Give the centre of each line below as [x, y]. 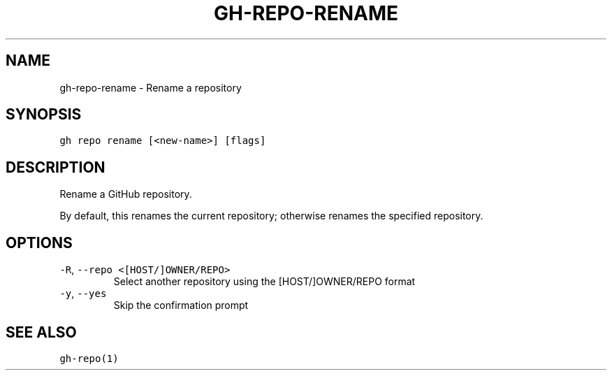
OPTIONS [39, 243]
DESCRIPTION [56, 167]
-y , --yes [83, 294]
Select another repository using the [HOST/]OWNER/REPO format [264, 282]
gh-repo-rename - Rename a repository [151, 87]
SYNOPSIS [44, 115]
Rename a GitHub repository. [126, 194]
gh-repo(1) [89, 358]
